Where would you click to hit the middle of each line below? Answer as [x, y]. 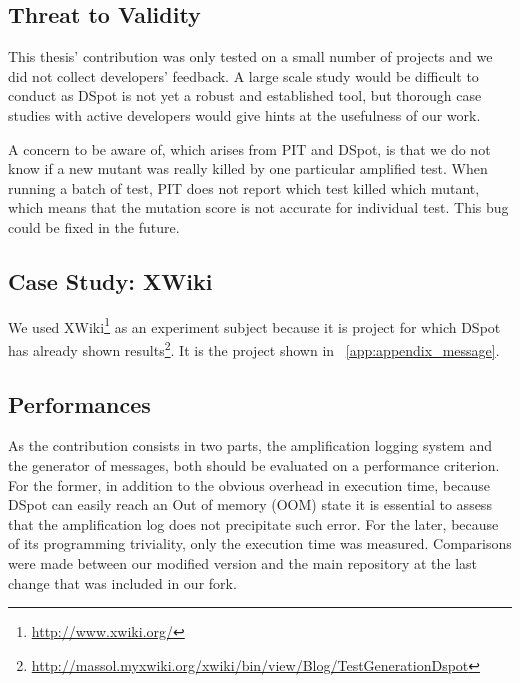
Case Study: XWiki [110, 280]
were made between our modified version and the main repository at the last [243, 563]
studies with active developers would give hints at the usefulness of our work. [244, 114]
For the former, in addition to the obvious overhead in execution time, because [249, 484]
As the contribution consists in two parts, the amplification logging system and [250, 445]
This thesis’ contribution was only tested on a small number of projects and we [250, 56]
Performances [79, 403]
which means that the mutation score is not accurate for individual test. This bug [258, 207]
